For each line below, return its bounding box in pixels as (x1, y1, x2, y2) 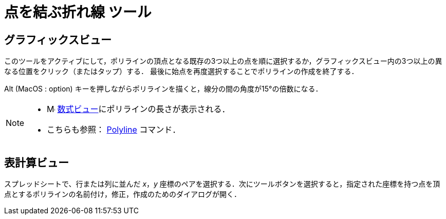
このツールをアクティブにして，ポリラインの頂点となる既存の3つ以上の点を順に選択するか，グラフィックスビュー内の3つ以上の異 (4, 57, 442, 66)
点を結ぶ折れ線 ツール (4, 4, 152, 21)
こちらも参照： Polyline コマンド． (47, 124, 181, 135)
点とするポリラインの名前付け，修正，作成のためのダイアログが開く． (4, 190, 241, 199)
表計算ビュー (4, 156, 69, 169)
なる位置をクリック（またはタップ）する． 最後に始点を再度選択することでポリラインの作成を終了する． (4, 67, 359, 76)
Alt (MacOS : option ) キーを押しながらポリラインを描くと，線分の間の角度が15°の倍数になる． (4, 84, 323, 94)
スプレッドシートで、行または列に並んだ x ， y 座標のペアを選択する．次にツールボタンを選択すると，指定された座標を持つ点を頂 (4, 179, 440, 189)
